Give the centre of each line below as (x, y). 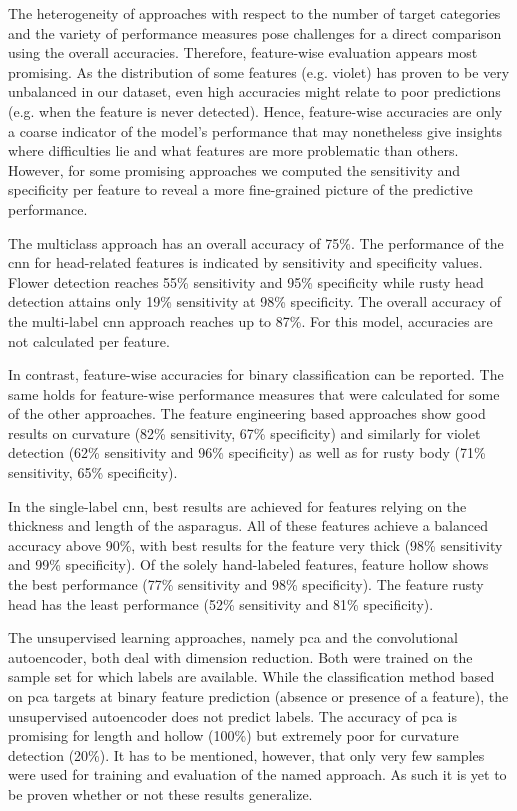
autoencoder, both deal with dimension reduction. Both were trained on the (240, 656)
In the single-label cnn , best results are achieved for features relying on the (237, 505)
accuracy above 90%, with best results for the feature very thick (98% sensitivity (255, 544)
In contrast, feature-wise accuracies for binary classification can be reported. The (256, 374)
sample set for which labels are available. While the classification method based (251, 676)
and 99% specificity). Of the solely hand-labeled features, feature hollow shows (248, 564)
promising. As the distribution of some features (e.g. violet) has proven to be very (259, 71)
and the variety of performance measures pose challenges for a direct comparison (255, 32)
